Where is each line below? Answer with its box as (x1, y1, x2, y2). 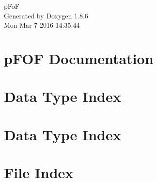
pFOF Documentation (4, 48, 154, 68)
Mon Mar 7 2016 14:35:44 (4, 20, 80, 30)
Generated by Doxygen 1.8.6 (4, 10, 88, 20)
